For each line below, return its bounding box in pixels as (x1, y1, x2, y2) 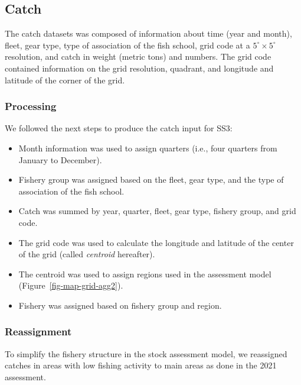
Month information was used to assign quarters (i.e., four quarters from (18, 141, 277, 154)
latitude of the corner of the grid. (5, 73, 125, 86)
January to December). (18, 153, 102, 166)
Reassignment (5, 324, 72, 339)
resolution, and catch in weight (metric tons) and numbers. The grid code (5, 50, 271, 63)
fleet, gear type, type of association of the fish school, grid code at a (5, 38, 250, 51)
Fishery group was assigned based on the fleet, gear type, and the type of (18, 173, 284, 186)
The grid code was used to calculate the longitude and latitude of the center (18, 236, 294, 248)
